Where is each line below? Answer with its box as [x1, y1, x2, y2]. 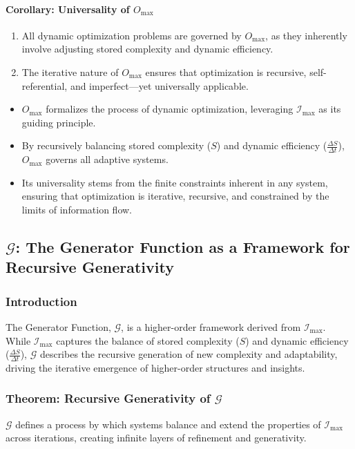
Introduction [6, 292, 77, 309]
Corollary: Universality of [6, 1, 130, 16]
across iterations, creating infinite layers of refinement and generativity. [6, 430, 307, 445]
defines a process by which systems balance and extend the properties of [15, 417, 321, 431]
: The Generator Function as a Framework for [15, 236, 350, 257]
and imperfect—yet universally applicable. [70, 78, 249, 93]
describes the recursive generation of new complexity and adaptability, [39, 347, 338, 361]
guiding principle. [21, 115, 96, 129]
